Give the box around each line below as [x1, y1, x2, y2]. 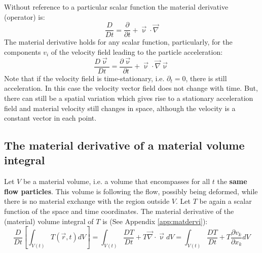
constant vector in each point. [4, 113, 97, 123]
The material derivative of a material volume [4, 137, 245, 153]
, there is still [185, 73, 227, 83]
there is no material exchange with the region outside [4, 196, 170, 206]
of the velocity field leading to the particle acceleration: [51, 46, 223, 57]
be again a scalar [199, 196, 252, 206]
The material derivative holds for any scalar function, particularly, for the [4, 37, 233, 47]
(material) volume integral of [4, 215, 94, 226]
